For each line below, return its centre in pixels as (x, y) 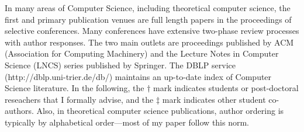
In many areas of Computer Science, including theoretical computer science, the (148, 8)
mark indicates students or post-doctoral (226, 88)
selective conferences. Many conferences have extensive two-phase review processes (152, 31)
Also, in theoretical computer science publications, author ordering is (160, 111)
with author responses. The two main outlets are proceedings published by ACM (149, 42)
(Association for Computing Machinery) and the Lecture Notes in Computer (142, 53)
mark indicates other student (214, 99)
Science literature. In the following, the (75, 88)
